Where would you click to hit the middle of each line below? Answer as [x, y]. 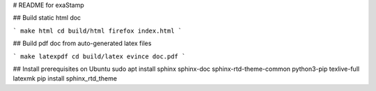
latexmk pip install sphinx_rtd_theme [65, 78]
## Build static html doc [47, 18]
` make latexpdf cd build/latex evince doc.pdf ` [99, 56]
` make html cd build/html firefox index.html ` [97, 31]
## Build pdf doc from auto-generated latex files [82, 43]
